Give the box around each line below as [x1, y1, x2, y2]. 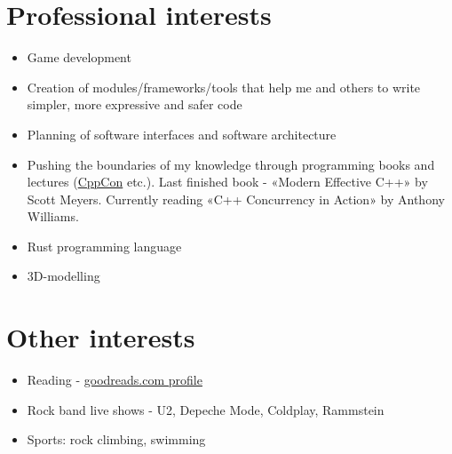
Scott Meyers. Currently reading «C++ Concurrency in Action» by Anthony [27, 189, 445, 208]
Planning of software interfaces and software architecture [27, 124, 337, 143]
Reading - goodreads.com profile [27, 370, 202, 389]
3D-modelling [27, 267, 100, 285]
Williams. [27, 207, 79, 226]
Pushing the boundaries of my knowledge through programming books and [27, 155, 435, 173]
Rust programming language [27, 236, 182, 255]
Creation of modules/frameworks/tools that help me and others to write [27, 77, 421, 96]
